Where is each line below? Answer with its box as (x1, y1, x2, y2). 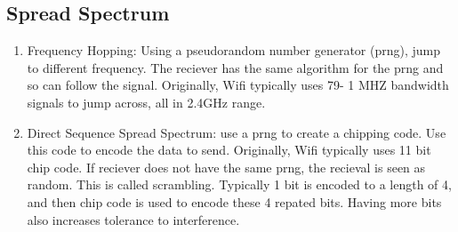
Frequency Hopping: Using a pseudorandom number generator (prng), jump (27, 41, 441, 60)
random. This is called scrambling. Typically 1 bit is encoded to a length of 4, (27, 175, 452, 194)
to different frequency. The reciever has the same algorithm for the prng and (27, 58, 444, 76)
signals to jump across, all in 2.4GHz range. (27, 92, 266, 111)
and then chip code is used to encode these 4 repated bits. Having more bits (27, 192, 442, 211)
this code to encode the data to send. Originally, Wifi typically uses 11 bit (27, 140, 431, 159)
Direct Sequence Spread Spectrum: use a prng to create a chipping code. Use (27, 123, 446, 141)
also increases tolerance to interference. (27, 210, 240, 228)
